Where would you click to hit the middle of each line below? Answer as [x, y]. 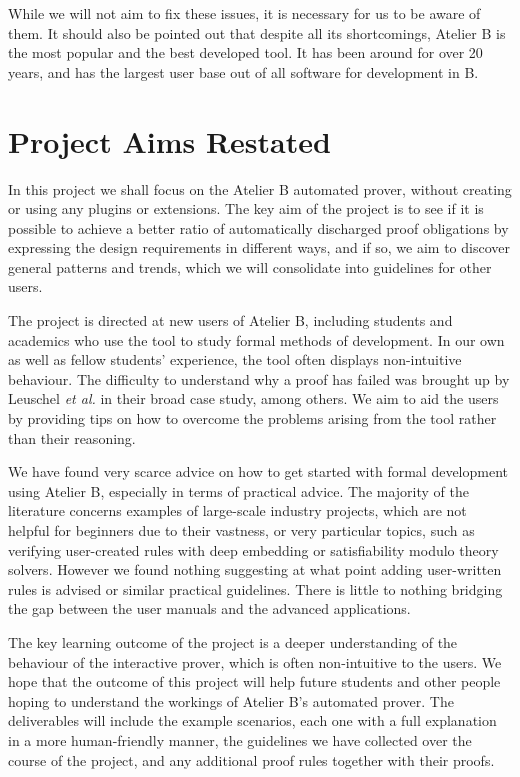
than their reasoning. [72, 437]
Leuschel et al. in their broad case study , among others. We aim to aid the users [253, 398]
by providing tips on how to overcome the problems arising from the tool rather [252, 418]
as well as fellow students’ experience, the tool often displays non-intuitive [235, 359]
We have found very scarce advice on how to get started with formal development [258, 471]
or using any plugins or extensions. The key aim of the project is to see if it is [246, 208]
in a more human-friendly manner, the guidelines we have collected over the [240, 739]
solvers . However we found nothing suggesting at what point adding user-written [255, 569]
